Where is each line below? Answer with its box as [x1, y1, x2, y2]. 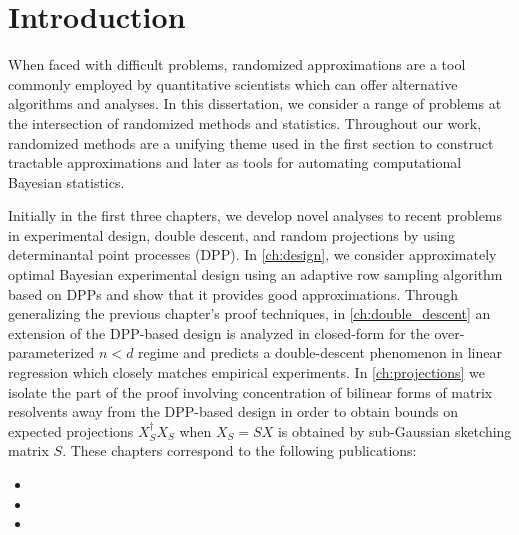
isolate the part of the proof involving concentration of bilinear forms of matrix [8, 381, 493, 402]
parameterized [8, 342, 95, 363]
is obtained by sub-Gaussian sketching [277, 420, 512, 441]
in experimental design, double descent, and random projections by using [8, 224, 455, 245]
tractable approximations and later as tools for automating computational [8, 152, 462, 173]
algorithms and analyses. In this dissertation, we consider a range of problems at [8, 93, 502, 114]
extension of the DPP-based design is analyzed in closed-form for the [8, 322, 430, 343]
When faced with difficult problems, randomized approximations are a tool [8, 54, 466, 75]
